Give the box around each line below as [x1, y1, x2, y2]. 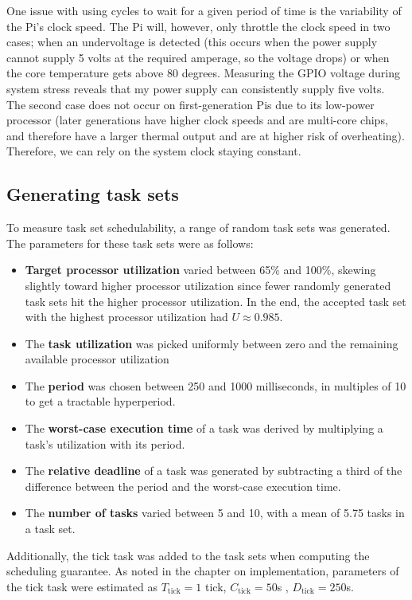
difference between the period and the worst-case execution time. [25, 477, 341, 494]
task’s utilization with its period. [25, 435, 185, 452]
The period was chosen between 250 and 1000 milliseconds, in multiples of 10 [25, 377, 406, 394]
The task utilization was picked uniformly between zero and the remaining [25, 335, 398, 351]
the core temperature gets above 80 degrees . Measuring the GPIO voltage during [6, 65, 401, 81]
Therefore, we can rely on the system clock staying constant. [6, 143, 301, 159]
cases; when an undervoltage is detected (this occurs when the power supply [6, 33, 378, 50]
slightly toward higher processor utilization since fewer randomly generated [25, 276, 391, 293]
